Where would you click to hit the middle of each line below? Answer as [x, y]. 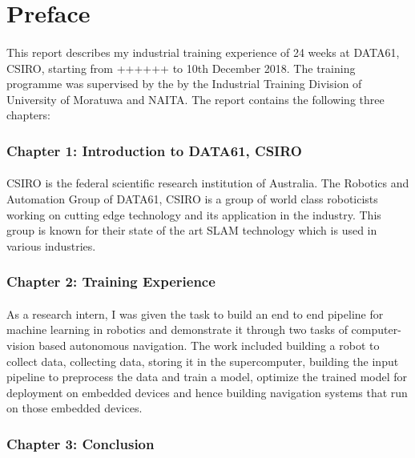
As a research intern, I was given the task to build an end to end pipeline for [195, 313]
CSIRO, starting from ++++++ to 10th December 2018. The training [181, 68]
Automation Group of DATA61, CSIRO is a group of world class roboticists [192, 198]
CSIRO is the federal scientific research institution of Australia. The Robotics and [208, 183]
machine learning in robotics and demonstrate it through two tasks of [177, 329]
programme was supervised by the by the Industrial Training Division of [184, 84]
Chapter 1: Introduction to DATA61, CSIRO [154, 150]
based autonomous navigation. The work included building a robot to [209, 345]
